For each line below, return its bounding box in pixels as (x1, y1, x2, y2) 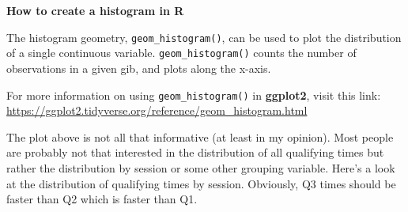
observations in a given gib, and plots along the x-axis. (6, 59, 271, 76)
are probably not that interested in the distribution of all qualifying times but (6, 144, 384, 161)
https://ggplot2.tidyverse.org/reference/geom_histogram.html (6, 102, 308, 119)
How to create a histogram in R (6, 2, 184, 18)
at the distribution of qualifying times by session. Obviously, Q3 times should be (6, 175, 396, 191)
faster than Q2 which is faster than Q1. (6, 191, 198, 207)
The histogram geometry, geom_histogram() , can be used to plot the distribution (6, 28, 402, 45)
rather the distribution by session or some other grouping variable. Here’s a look (6, 159, 395, 176)
